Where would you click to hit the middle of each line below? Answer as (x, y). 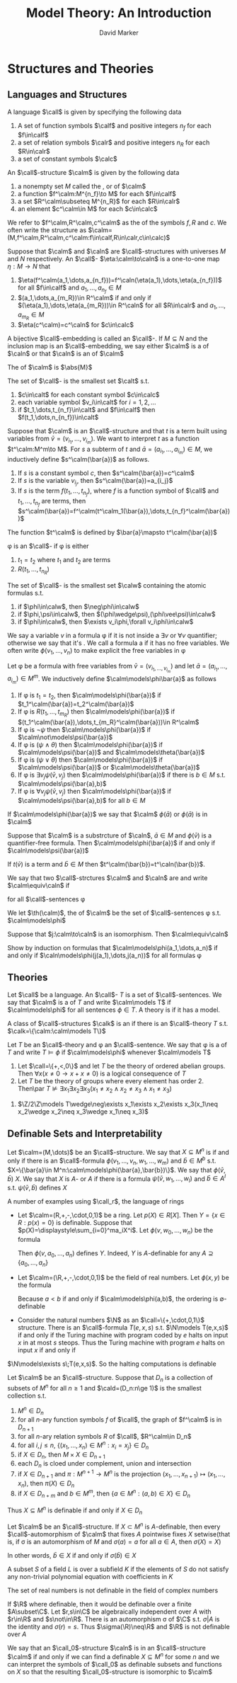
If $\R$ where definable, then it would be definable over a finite (100, 1604)
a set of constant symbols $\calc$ (68, 159)
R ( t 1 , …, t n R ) (33, 570)
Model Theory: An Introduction (119, 13)
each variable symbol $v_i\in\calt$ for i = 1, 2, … (87, 402)
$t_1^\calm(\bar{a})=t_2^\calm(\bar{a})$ (76, 704)
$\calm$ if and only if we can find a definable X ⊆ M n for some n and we (114, 1656)
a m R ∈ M (31, 316)
